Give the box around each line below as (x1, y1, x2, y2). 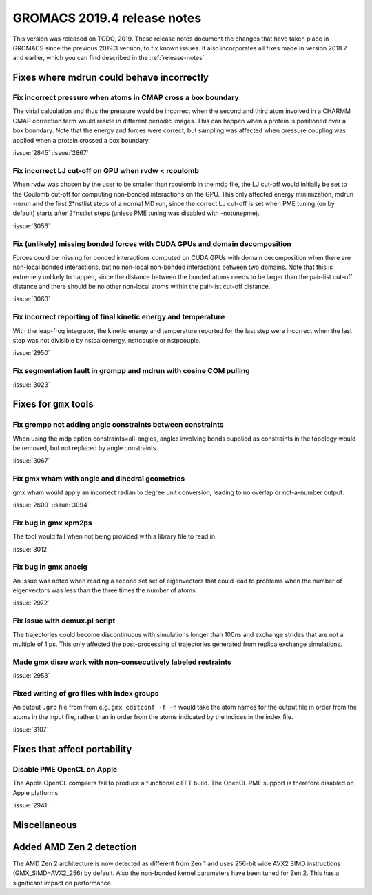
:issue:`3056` (12, 221, 51, 230)
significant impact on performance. (12, 878, 113, 887)
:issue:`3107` (12, 725, 49, 734)
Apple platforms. (12, 788, 60, 796)
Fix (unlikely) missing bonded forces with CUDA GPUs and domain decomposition (12, 239, 292, 248)
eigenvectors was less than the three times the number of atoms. (12, 586, 198, 594)
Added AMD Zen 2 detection (12, 841, 137, 853)
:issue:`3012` (12, 545, 50, 553)
